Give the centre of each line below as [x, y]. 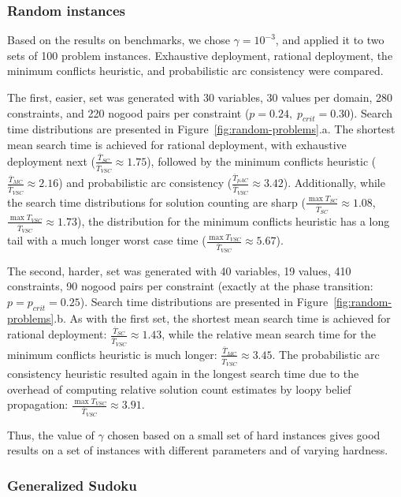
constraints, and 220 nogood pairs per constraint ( [128, 112]
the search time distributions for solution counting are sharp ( [156, 202]
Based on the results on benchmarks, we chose [119, 40]
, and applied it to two [330, 40]
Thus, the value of [51, 434]
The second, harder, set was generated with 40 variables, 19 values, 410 [179, 270]
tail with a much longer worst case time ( [107, 240]
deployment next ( [51, 161]
